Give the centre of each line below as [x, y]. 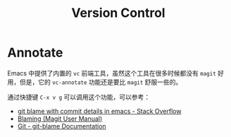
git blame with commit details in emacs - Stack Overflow [99, 111]
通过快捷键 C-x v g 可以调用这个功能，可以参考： [79, 97]
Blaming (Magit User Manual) [60, 119]
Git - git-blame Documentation [62, 126]
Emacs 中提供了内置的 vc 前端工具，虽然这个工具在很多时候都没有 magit [112, 73]
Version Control [118, 13]
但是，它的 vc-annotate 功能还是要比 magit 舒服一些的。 [101, 82]
